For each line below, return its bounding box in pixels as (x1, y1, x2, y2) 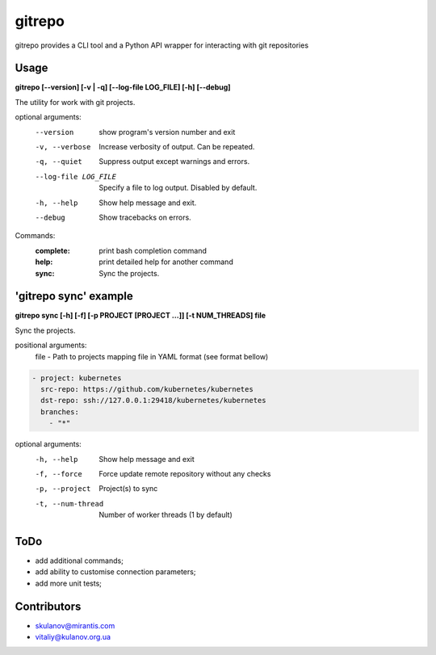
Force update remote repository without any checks (99, 468, 271, 478)
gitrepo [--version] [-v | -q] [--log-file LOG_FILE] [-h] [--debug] (15, 82, 231, 92)
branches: (40, 407, 80, 416)
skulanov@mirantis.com (35, 620, 115, 630)
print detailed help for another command (99, 257, 233, 267)
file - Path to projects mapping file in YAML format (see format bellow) (35, 351, 269, 361)
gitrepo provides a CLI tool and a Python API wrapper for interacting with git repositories (15, 40, 309, 50)
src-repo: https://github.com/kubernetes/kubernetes (40, 384, 254, 393)
